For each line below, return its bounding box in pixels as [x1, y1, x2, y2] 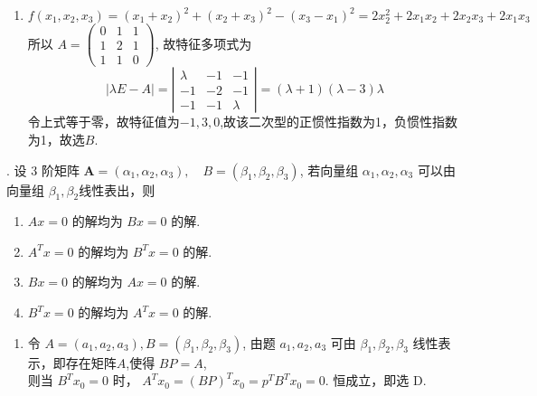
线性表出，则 [79, 180, 155, 199]
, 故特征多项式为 [155, 33, 252, 52]
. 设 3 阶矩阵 [6, 160, 80, 179]
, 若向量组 [299, 160, 359, 179]
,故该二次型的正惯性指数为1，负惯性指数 [220, 112, 458, 131]
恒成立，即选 [333, 371, 410, 390]
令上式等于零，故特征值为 [27, 112, 180, 131]
